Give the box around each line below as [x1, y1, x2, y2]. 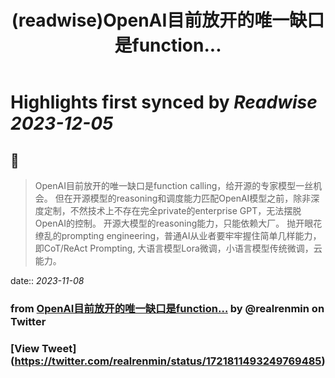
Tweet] [41, 341, 77, 355]
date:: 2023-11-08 [10, 275, 85, 286]
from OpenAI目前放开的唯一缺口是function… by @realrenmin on [10, 301, 325, 315]
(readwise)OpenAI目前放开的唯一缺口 [11, 9, 325, 32]
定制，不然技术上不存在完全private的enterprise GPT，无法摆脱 [43, 205, 302, 216]
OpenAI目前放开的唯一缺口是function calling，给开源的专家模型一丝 [34, 180, 314, 191]
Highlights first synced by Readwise [10, 91, 318, 114]
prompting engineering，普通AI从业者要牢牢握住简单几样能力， [61, 230, 322, 241]
